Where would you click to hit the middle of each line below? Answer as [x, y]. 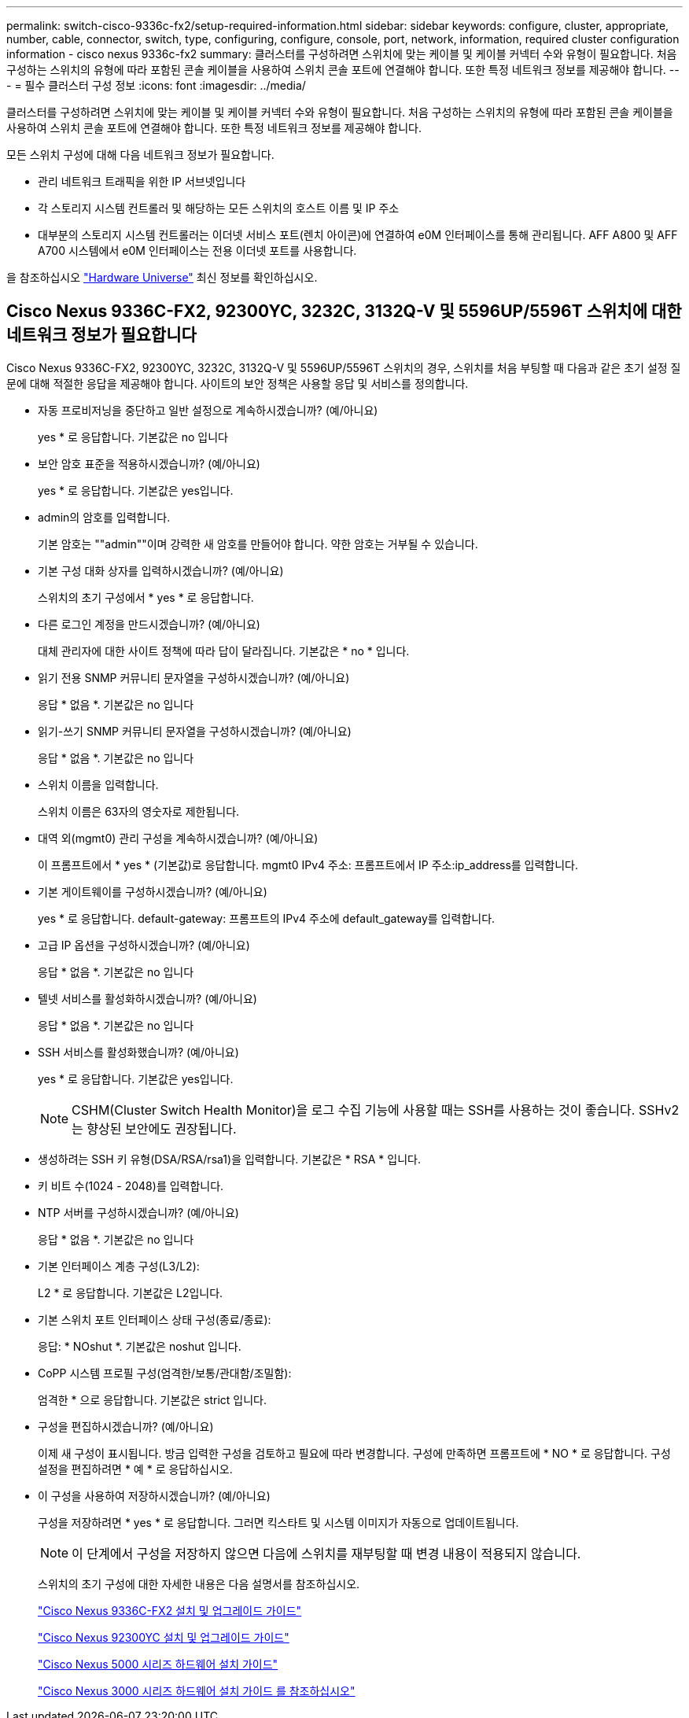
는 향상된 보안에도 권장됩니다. [154, 1128]
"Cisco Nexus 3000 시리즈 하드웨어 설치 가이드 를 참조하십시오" [197, 1690]
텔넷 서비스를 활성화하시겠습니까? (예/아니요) [147, 998]
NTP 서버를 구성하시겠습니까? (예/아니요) [138, 1212]
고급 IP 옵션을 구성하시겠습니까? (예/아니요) [144, 945]
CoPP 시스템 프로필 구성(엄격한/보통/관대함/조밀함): [165, 1373]
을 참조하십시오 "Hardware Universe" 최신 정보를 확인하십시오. [162, 277]
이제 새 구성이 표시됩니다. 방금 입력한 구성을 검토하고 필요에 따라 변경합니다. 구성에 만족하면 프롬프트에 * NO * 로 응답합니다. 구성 [354, 1453]
